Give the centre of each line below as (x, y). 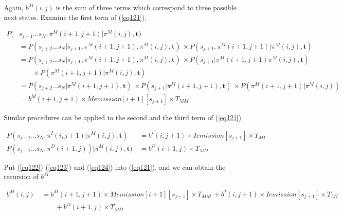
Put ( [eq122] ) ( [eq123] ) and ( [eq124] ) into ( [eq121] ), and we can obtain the (115, 167)
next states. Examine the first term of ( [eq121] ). (75, 17)
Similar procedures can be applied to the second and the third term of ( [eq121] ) (123, 117)
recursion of (21, 176)
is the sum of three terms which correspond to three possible (146, 7)
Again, (14, 7)
